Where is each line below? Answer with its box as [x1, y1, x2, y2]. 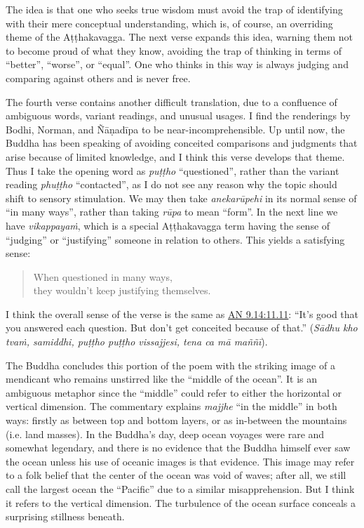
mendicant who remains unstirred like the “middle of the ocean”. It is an [6, 371, 318, 386]
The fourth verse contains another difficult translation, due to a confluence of [6, 94, 337, 109]
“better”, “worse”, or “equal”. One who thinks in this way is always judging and [6, 57, 349, 72]
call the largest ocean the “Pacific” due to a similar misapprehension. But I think [6, 482, 355, 496]
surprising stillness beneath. [6, 509, 125, 524]
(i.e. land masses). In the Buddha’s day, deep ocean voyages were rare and [6, 426, 325, 441]
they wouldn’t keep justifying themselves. [33, 283, 211, 298]
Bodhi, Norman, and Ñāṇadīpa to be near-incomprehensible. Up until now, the [6, 121, 345, 136]
